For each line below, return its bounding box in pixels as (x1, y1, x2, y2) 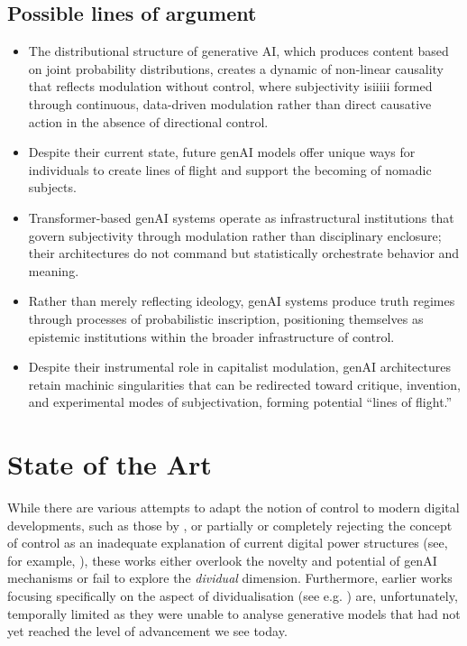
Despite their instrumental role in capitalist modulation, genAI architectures (28, 357, 451, 376)
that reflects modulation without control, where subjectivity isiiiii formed (28, 77, 433, 96)
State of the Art (7, 446, 212, 483)
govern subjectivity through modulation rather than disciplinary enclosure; (28, 226, 442, 245)
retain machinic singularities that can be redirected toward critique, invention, (28, 374, 461, 393)
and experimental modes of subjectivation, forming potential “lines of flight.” (28, 392, 453, 411)
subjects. (28, 178, 77, 197)
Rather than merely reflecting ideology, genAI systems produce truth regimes (28, 291, 455, 310)
